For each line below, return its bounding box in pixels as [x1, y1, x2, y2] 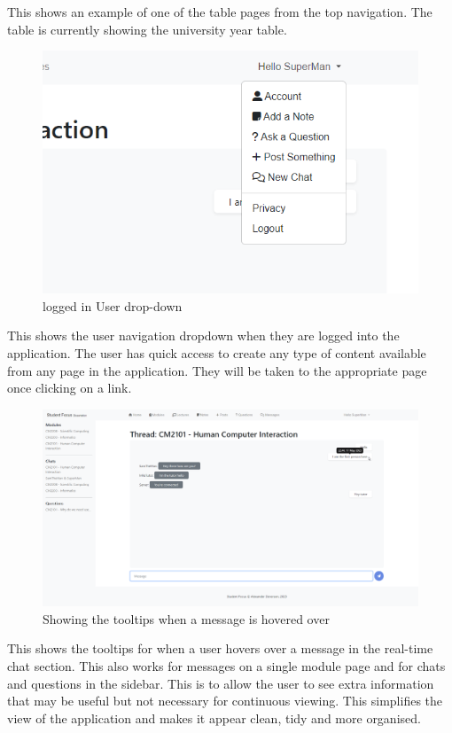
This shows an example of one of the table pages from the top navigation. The [7, 3, 433, 20]
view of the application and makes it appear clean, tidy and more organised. [7, 708, 421, 727]
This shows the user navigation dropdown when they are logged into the [7, 326, 400, 345]
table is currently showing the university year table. [7, 19, 287, 38]
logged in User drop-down [43, 296, 183, 315]
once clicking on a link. [7, 378, 132, 397]
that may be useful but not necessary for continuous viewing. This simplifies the [7, 691, 443, 710]
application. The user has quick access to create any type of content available [7, 344, 426, 363]
